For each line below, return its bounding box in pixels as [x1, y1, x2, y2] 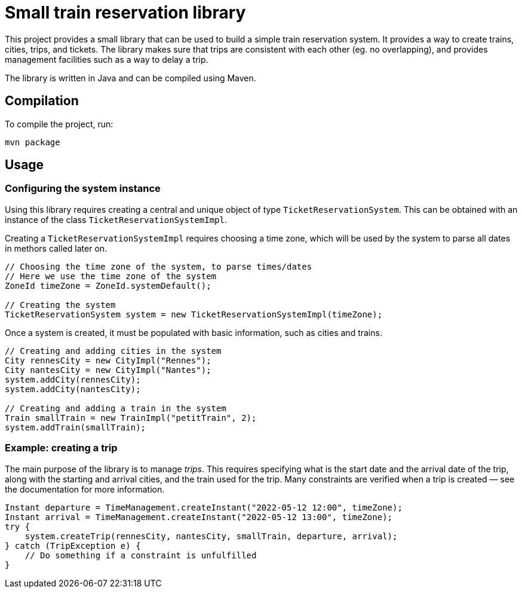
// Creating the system [5, 299, 116, 310]
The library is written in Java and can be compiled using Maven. [5, 72, 256, 83]
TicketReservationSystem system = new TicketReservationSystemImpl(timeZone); [5, 309, 383, 319]
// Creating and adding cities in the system [5, 346, 222, 356]
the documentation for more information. [5, 484, 165, 494]
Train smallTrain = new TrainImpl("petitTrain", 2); [5, 412, 257, 423]
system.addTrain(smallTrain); [5, 422, 146, 432]
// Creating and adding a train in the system [5, 403, 226, 413]
